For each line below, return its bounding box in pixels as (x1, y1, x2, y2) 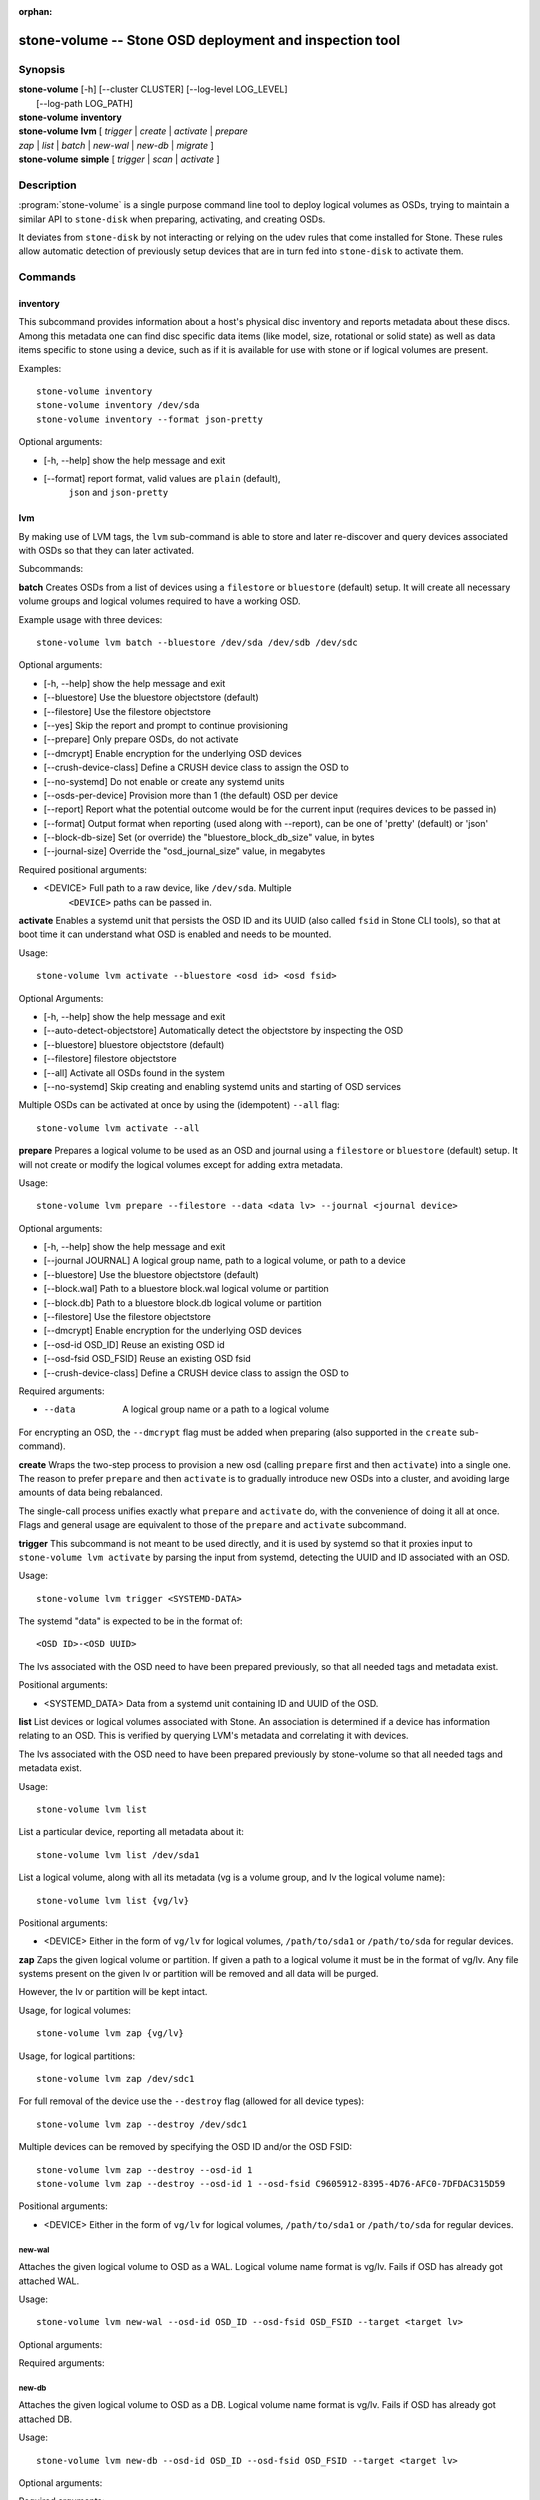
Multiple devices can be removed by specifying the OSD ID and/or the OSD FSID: (18, 2141, 353, 2153)
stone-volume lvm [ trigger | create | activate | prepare (18, 125, 249, 137)
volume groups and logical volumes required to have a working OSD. (18, 595, 301, 607)
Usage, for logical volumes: (18, 2004, 132, 2016)
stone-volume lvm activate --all (36, 1122, 200, 1134)
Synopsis (18, 62, 65, 76)
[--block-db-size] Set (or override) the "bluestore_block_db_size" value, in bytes (43, 831, 375, 844)
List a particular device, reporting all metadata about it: (18, 1826, 245, 1838)
